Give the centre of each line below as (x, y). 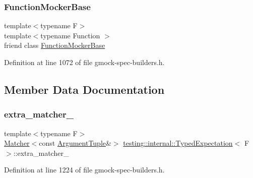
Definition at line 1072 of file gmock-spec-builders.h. (84, 62)
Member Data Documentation (84, 89)
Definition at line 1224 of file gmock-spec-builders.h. (84, 170)
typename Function (70, 35)
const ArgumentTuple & (75, 143)
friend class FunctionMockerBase (55, 45)
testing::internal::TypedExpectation (178, 143)
